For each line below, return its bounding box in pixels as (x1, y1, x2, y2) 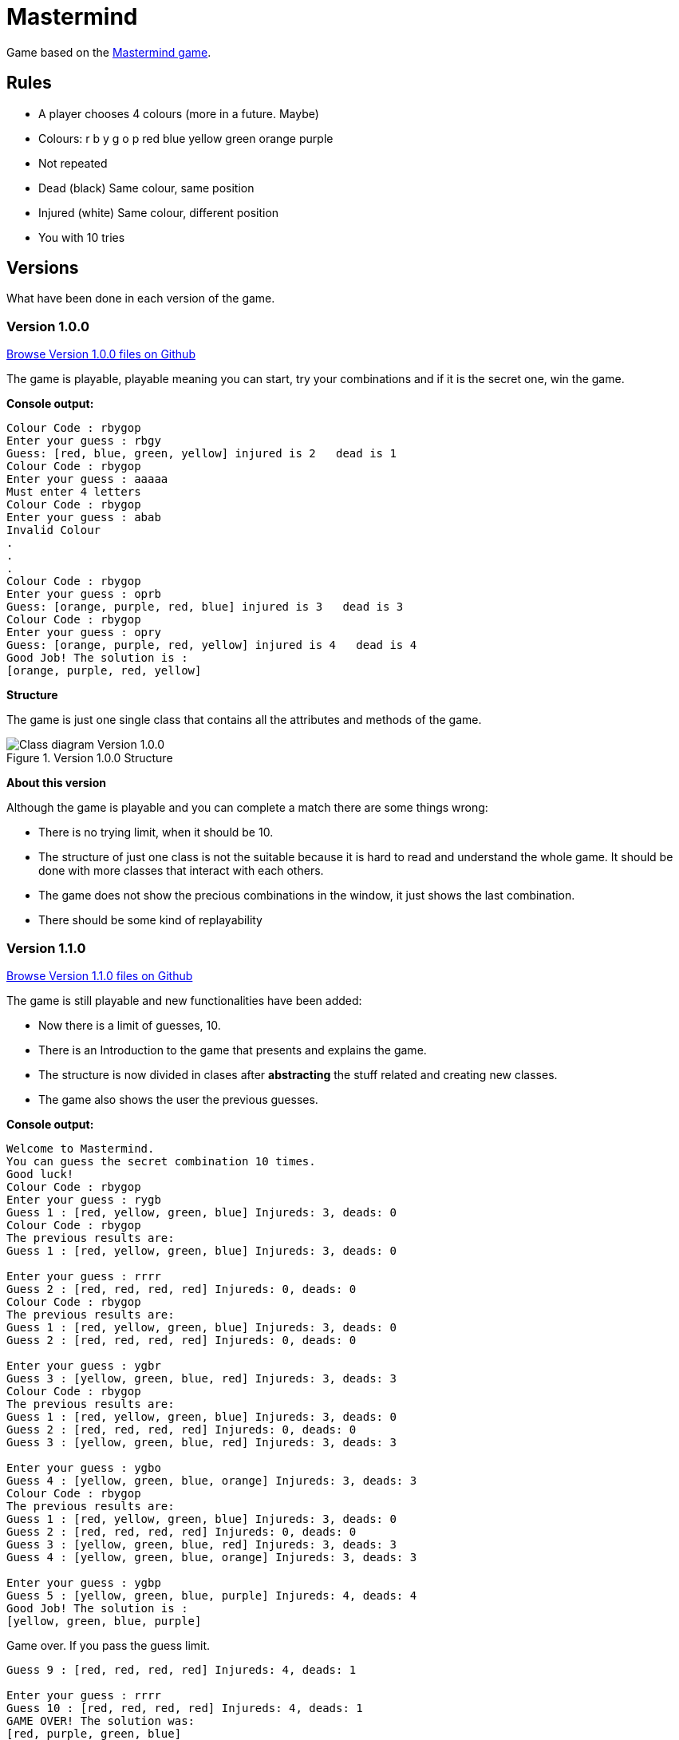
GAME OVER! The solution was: (6, 1714, 195, 1727)
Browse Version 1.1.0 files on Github (6, 968, 193, 983)
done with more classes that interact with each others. (38, 864, 324, 878)
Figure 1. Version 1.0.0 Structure (6, 751, 173, 765)
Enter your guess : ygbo (6, 1461, 161, 1474)
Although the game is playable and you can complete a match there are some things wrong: (6, 801, 488, 815)
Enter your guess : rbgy (6, 434, 161, 448)
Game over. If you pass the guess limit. (6, 1638, 211, 1652)
